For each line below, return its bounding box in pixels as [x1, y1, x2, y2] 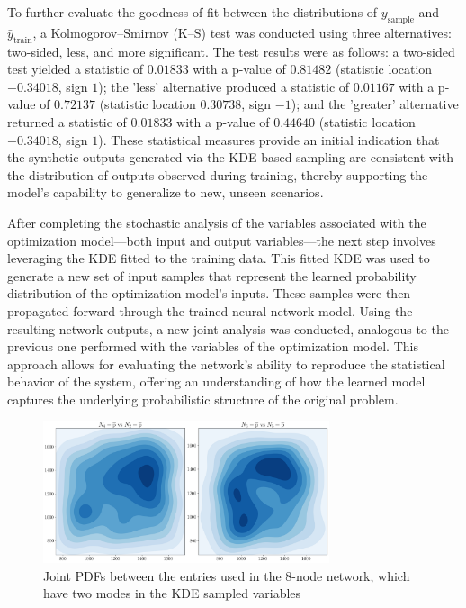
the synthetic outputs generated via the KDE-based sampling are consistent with [7, 148, 453, 167]
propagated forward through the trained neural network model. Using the [7, 301, 413, 320]
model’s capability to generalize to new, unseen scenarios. [7, 183, 324, 202]
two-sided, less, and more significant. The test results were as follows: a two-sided [7, 41, 455, 60]
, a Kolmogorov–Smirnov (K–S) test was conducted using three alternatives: [32, 23, 452, 41]
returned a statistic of [7, 112, 127, 131]
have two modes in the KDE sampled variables [43, 584, 301, 603]
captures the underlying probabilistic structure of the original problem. [7, 389, 399, 408]
